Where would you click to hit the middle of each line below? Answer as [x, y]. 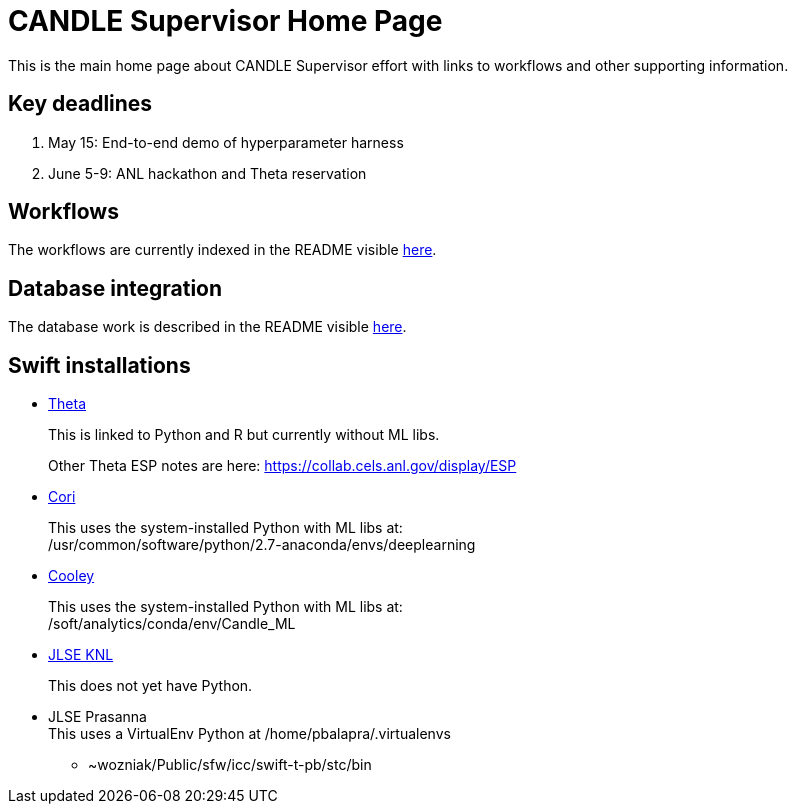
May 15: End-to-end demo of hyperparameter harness [226, 142]
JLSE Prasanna [97, 717]
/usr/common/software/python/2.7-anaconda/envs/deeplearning [262, 545]
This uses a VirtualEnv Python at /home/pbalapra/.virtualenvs [249, 734]
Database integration [115, 288]
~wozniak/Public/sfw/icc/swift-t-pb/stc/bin [230, 765]
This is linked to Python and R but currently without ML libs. [244, 435]
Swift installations [99, 365]
